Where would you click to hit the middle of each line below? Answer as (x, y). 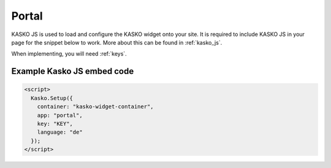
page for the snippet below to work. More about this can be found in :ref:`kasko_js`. (117, 42)
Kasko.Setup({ (52, 98)
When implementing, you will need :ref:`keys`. (69, 54)
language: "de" (60, 132)
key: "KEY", (55, 123)
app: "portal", (60, 115)
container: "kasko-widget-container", (95, 107)
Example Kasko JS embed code (73, 71)
